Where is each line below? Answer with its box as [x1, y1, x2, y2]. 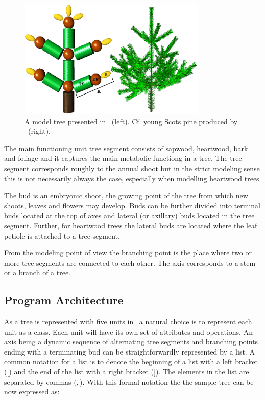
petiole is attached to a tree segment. [4, 230, 120, 241]
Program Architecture [4, 292, 124, 308]
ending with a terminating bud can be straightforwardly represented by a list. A [4, 346, 255, 357]
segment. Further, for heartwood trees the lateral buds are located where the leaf [4, 220, 257, 230]
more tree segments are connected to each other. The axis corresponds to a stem [4, 257, 256, 268]
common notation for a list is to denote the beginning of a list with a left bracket [4, 356, 258, 367]
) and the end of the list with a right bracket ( [9, 366, 154, 377]
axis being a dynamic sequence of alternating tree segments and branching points [4, 336, 258, 347]
